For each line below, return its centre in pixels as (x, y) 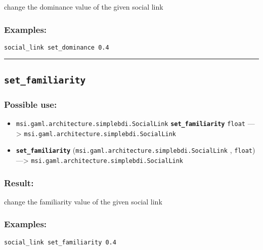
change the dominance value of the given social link (84, 7)
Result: (19, 182)
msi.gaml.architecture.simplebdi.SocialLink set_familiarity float (130, 124)
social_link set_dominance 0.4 (57, 47)
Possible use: (31, 104)
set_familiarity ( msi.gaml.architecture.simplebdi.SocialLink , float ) (136, 150)
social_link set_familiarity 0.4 (60, 242)
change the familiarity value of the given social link (83, 201)
